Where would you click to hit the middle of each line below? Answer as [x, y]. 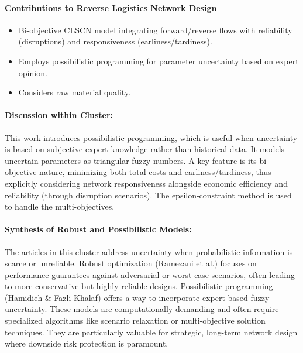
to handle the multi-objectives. [60, 206]
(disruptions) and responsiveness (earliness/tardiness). [115, 41]
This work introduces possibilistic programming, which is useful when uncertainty [151, 137]
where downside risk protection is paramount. [87, 343]
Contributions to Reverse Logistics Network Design [111, 7]
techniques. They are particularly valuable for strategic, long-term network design [151, 332]
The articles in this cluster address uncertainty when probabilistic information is [149, 251]
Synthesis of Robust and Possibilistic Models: [98, 229]
